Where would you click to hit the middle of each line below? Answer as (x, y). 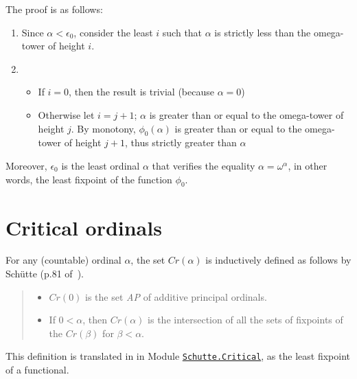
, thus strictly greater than (181, 142)
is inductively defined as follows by (278, 260)
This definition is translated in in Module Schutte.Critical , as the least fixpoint (178, 356)
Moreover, (26, 165)
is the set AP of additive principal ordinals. (176, 296)
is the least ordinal (101, 165)
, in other (308, 165)
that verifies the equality (204, 165)
